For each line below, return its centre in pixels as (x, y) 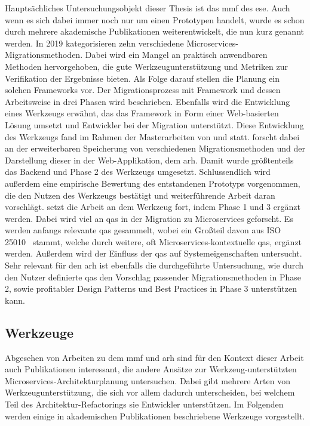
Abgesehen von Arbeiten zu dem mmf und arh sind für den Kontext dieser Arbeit (154, 357)
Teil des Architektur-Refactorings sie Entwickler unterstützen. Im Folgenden (144, 404)
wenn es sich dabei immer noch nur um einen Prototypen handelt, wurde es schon (155, 19)
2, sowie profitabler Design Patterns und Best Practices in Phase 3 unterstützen (151, 288)
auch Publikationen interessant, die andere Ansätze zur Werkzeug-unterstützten (151, 369)
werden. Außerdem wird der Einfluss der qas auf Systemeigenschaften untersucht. (154, 253)
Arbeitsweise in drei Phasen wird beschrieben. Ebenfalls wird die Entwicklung (148, 101)
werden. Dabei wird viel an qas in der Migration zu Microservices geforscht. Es (149, 218)
